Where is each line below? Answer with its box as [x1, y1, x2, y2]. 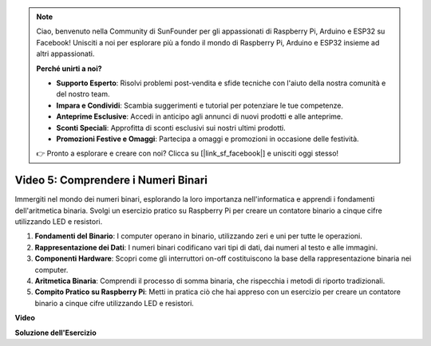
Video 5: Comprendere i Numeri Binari [14, 174, 208, 187]
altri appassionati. [36, 49, 95, 59]
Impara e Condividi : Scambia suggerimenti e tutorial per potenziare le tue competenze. [56, 100, 344, 110]
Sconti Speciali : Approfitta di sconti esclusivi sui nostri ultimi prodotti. [56, 123, 287, 132]
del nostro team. [56, 89, 110, 99]
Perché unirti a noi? [36, 64, 103, 73]
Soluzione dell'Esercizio [14, 328, 97, 337]
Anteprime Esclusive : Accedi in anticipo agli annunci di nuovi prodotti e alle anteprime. [56, 112, 343, 121]
